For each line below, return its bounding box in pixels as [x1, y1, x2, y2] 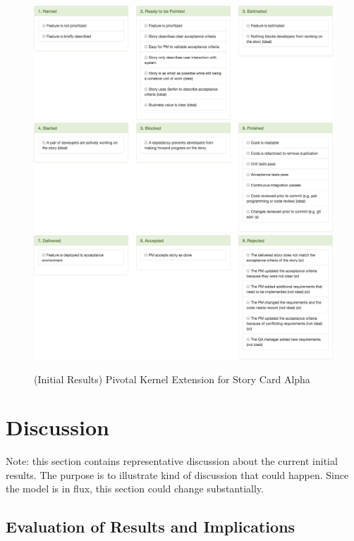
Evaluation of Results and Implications [6, 516, 295, 537]
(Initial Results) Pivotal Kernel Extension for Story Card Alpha [34, 371, 310, 386]
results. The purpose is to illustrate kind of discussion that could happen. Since [6, 467, 349, 482]
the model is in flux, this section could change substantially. [6, 481, 264, 496]
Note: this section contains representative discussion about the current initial [6, 454, 338, 468]
